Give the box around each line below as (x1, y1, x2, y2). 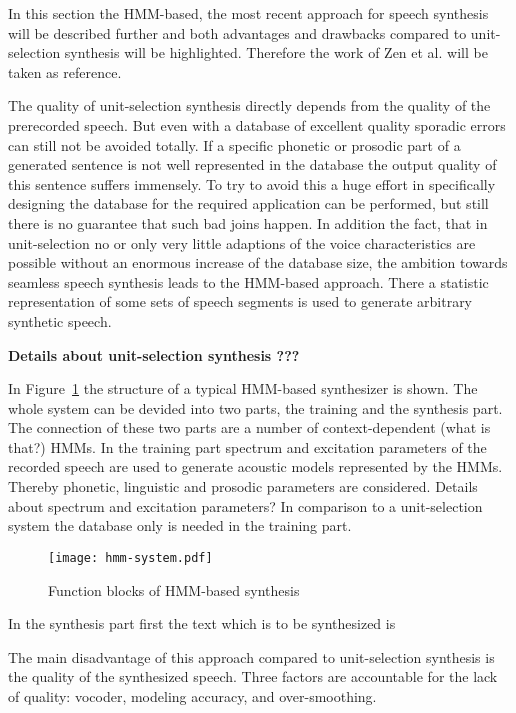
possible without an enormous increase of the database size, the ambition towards (8, 252, 508, 273)
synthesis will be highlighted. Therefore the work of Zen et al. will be (64, 42, 488, 63)
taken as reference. (8, 61, 122, 82)
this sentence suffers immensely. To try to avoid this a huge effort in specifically (8, 173, 496, 194)
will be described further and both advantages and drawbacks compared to (8, 22, 467, 43)
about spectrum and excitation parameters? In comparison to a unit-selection (8, 495, 483, 516)
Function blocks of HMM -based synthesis (48, 579, 300, 600)
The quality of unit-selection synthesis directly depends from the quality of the (8, 95, 491, 116)
